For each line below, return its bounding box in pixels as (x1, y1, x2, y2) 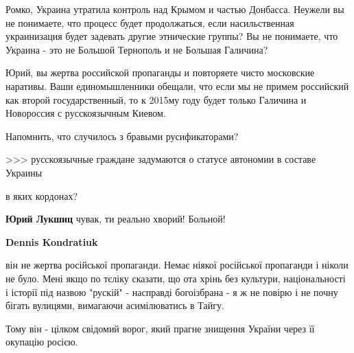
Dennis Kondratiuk (5, 234, 98, 249)
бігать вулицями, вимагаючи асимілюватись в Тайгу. (5, 298, 224, 312)
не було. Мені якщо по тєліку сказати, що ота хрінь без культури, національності (5, 271, 346, 285)
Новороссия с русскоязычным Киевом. (5, 106, 166, 120)
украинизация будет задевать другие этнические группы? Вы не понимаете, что (5, 29, 338, 43)
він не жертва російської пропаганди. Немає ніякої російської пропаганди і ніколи (5, 258, 349, 272)
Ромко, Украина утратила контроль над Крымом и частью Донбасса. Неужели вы (5, 2, 344, 16)
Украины (5, 165, 43, 179)
